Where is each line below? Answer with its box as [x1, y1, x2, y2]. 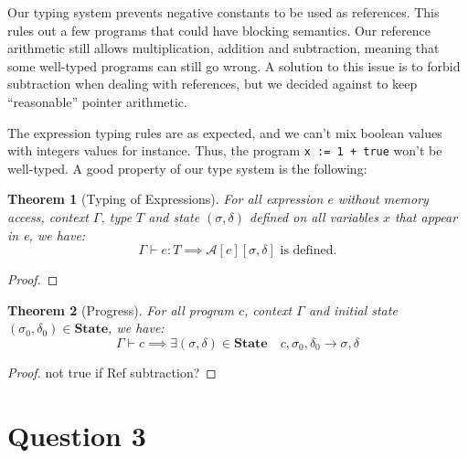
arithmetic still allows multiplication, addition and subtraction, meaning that [7, 38, 440, 58]
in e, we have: [7, 225, 86, 244]
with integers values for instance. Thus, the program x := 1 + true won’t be [7, 141, 442, 160]
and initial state [308, 300, 398, 319]
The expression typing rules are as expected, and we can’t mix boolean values [7, 122, 442, 142]
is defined [280, 244, 334, 258]
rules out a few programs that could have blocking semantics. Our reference [7, 20, 431, 39]
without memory [337, 189, 429, 208]
